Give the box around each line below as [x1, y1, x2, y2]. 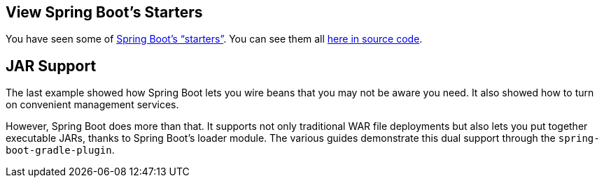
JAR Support [6, 57, 97, 75]
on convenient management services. [6, 98, 179, 111]
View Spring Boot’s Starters [6, 3, 203, 21]
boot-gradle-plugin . [6, 144, 115, 156]
